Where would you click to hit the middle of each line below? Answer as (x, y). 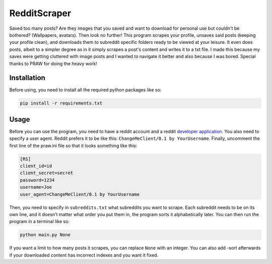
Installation (27, 78)
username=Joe (36, 187)
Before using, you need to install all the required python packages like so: (85, 90)
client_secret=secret (47, 173)
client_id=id (36, 166)
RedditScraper (40, 13)
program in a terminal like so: (40, 222)
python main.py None (45, 235)
